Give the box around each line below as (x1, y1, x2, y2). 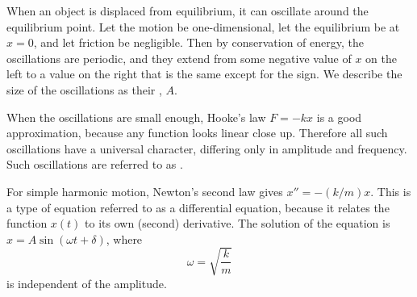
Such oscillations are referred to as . (6, 156, 183, 173)
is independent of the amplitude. (6, 274, 167, 291)
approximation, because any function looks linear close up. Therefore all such (6, 124, 388, 141)
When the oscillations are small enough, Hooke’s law (6, 108, 266, 125)
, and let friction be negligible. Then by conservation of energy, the (33, 34, 365, 51)
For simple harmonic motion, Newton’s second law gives (6, 182, 283, 199)
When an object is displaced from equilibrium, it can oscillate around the (6, 2, 369, 19)
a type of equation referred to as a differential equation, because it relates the (6, 199, 390, 215)
